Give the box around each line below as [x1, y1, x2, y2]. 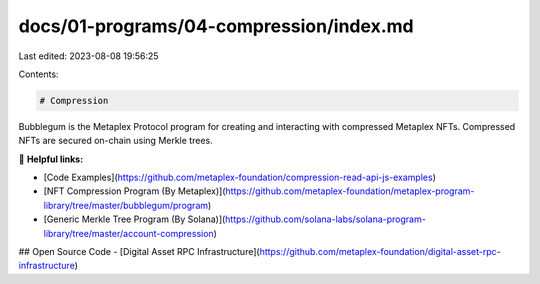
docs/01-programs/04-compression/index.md [18, 15, 414, 37]
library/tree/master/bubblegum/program [43, 199, 209, 211]
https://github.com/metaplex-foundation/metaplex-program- [225, 185, 475, 197]
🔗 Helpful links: [18, 153, 84, 165]
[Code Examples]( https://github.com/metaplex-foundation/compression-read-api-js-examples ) [43, 171, 437, 184]
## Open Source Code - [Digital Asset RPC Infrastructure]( [18, 246, 260, 258]
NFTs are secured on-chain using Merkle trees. [18, 135, 214, 147]
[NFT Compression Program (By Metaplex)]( [43, 185, 226, 197]
